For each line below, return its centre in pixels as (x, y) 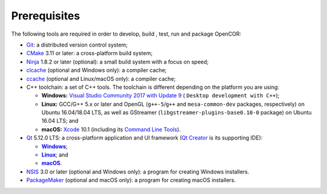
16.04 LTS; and (60, 121)
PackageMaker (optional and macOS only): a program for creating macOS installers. (131, 180)
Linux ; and (55, 155)
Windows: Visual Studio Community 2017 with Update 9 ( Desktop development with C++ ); (160, 95)
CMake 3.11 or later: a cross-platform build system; (89, 53)
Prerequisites (46, 16)
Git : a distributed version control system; (77, 45)
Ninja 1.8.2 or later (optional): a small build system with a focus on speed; (117, 62)
